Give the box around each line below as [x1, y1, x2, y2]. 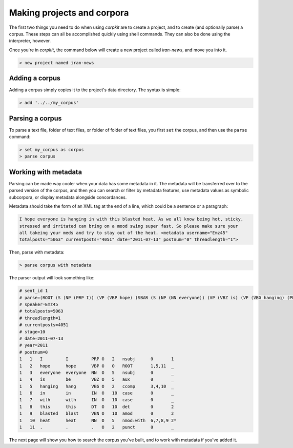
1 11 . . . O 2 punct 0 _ [19, 425, 174, 430]
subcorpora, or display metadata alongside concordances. [9, 194, 127, 200]
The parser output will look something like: [9, 275, 95, 281]
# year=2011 [19, 343, 48, 348]
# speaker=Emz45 [19, 302, 59, 307]
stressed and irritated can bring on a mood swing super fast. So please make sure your [19, 223, 239, 229]
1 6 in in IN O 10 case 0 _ [19, 390, 174, 396]
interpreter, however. [9, 38, 51, 44]
